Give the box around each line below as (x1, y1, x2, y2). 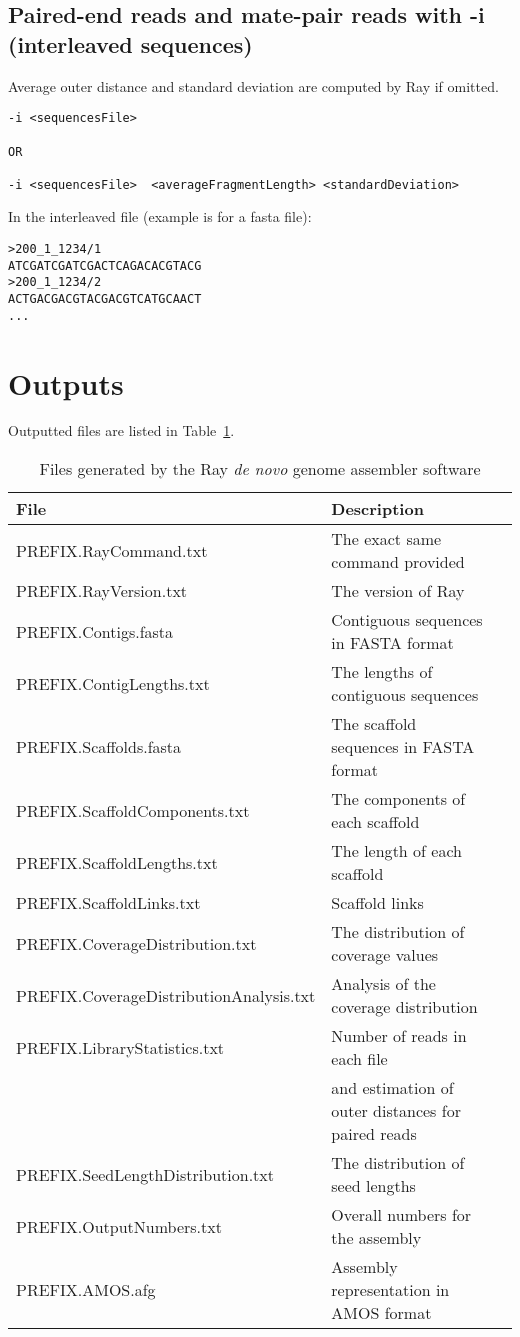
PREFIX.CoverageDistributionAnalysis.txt (16, 983, 316, 1007)
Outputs (8, 362, 124, 403)
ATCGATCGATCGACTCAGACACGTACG (8, 258, 202, 273)
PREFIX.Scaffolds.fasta (16, 735, 182, 759)
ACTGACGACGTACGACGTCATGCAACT (8, 292, 202, 307)
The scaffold (331, 712, 417, 736)
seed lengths (331, 1174, 416, 1198)
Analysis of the (331, 972, 436, 996)
